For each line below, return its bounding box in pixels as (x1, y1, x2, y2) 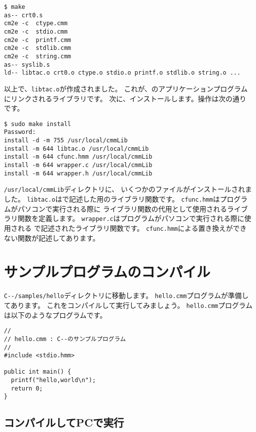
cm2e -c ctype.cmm (4, 20, 68, 27)
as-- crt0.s (4, 11, 43, 19)
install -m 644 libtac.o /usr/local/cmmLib (4, 145, 149, 152)
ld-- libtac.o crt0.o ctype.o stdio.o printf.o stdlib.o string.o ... (4, 69, 241, 77)
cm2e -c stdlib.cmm (4, 44, 72, 52)
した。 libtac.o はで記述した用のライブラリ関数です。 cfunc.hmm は (4, 194, 220, 204)
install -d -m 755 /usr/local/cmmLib (4, 137, 128, 144)
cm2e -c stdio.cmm (4, 28, 68, 35)
